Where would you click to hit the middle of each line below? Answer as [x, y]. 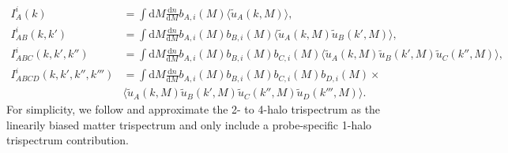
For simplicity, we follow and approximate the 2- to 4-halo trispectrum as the [194, 109]
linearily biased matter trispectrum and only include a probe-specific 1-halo [189, 124]
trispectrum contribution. [68, 140]
